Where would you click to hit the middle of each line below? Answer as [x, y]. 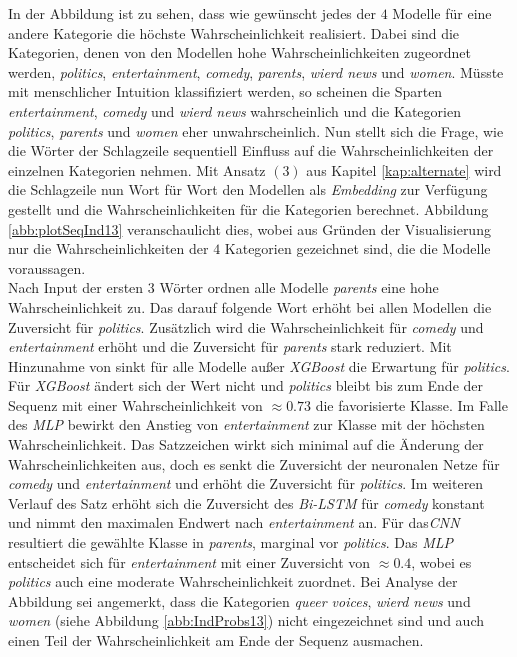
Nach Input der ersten [76, 287]
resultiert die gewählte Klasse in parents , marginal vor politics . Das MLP [231, 542]
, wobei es [441, 561]
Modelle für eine [442, 13]
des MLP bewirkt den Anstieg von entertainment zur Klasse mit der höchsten [246, 424]
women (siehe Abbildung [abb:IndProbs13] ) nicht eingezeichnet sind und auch [246, 620]
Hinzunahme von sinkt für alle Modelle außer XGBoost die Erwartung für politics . [259, 365]
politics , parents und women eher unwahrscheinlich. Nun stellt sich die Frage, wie [256, 130]
